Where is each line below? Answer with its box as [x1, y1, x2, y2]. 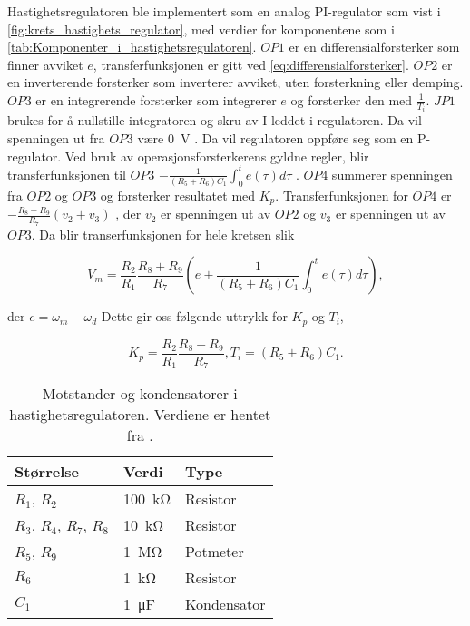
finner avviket [7, 54, 83, 73]
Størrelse [15, 461, 79, 483]
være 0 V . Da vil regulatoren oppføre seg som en [137, 129, 414, 148]
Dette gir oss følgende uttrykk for [101, 307, 288, 326]
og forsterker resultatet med [100, 186, 256, 205]
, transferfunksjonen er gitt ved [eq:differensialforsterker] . [93, 54, 409, 73]
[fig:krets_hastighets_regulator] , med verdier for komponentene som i [7, 19, 395, 38]
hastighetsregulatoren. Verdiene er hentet [9, 404, 271, 425]
